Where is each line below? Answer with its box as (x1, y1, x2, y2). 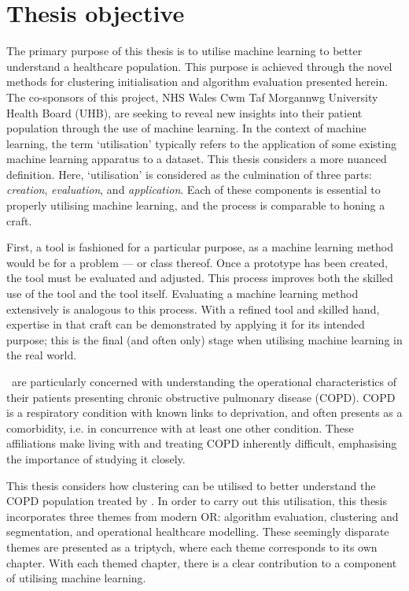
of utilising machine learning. (6, 570, 146, 586)
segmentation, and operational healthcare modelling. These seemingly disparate (6, 523, 389, 540)
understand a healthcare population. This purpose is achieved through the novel (6, 58, 392, 74)
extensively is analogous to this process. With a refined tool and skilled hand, (6, 300, 380, 317)
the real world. (6, 347, 77, 363)
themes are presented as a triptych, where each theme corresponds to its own (6, 538, 378, 555)
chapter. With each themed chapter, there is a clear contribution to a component (6, 554, 397, 571)
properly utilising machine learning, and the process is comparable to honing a (6, 197, 385, 214)
